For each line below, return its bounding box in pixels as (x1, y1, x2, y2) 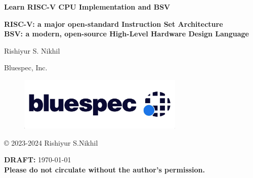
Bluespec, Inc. (4, 62, 48, 73)
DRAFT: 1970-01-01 (4, 154, 71, 165)
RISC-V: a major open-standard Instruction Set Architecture (4, 18, 223, 29)
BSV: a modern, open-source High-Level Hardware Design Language (4, 28, 249, 39)
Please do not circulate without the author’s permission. (4, 164, 205, 174)
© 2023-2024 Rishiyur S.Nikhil (4, 137, 98, 148)
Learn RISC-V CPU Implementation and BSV (4, 2, 171, 12)
